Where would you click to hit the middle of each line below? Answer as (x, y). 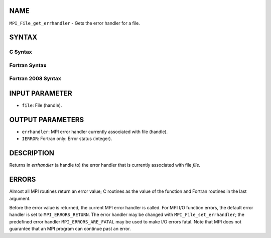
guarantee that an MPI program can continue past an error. (70, 229)
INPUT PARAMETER (41, 94)
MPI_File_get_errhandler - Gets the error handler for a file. (75, 23)
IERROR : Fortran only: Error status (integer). (67, 139)
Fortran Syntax (28, 65)
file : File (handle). (42, 105)
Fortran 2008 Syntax (35, 79)
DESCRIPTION (32, 153)
